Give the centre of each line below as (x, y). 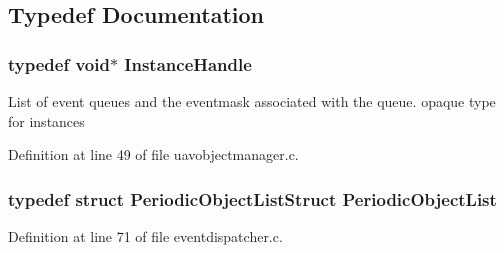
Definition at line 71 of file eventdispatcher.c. (145, 236)
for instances (46, 120)
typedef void (59, 63)
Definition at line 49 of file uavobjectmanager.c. (153, 154)
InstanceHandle (188, 63)
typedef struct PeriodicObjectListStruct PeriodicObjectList (252, 198)
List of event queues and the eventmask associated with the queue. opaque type (252, 101)
